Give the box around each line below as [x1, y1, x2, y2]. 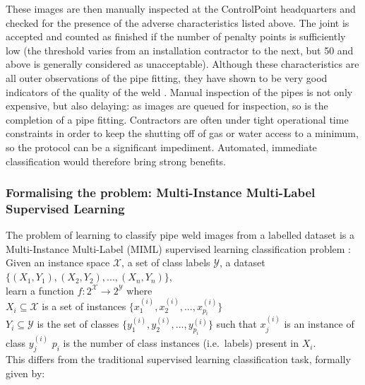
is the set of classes [37, 316, 119, 331]
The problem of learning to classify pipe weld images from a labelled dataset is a [6, 227, 354, 242]
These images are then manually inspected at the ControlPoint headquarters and [6, 1, 356, 16]
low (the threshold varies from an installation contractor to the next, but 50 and [6, 42, 354, 57]
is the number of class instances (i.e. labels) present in [63, 336, 299, 350]
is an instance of [284, 316, 354, 331]
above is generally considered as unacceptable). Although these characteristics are [6, 57, 359, 71]
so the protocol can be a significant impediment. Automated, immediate [6, 139, 317, 154]
